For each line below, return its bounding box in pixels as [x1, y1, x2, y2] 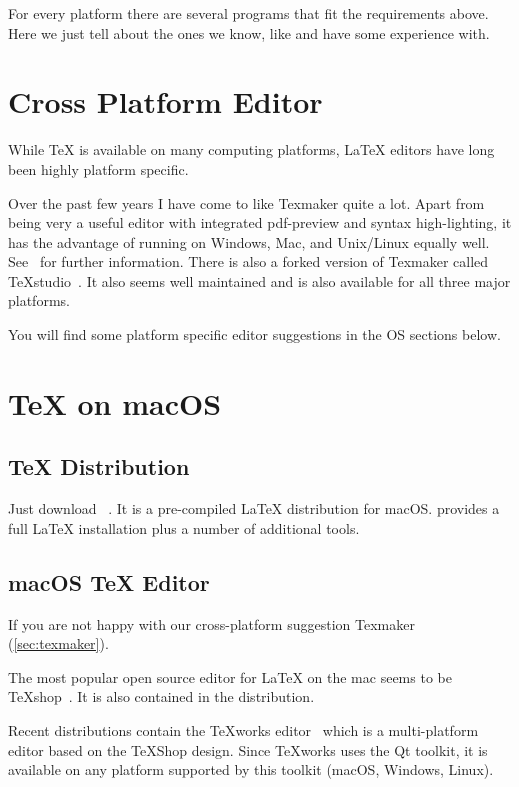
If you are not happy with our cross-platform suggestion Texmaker [8, 613, 415, 634]
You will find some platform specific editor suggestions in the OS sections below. [8, 324, 501, 345]
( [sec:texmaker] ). [8, 633, 109, 654]
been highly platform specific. [8, 158, 189, 179]
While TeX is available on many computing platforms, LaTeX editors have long [8, 139, 495, 160]
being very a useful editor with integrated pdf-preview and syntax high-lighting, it [8, 212, 512, 233]
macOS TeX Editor [8, 566, 210, 597]
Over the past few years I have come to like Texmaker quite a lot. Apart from [8, 192, 485, 213]
